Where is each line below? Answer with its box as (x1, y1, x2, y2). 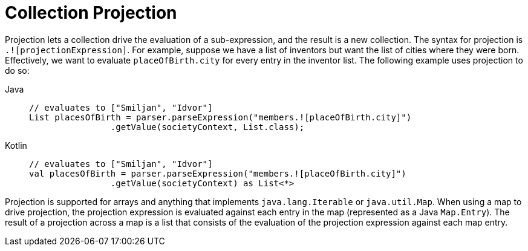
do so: (5, 65, 30, 76)
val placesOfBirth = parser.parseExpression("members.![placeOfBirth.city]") (29, 168, 406, 178)
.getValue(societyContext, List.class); (110, 122, 305, 132)
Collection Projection (5, 2, 177, 23)
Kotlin (5, 140, 27, 151)
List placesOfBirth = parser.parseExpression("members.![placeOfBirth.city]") (29, 112, 412, 122)
